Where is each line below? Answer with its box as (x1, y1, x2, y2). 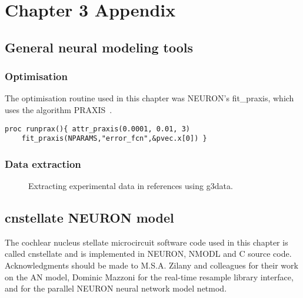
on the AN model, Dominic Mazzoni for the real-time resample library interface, (5, 270, 294, 283)
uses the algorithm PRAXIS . (5, 103, 112, 115)
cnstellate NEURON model (5, 208, 174, 227)
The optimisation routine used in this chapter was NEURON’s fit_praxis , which (5, 92, 294, 104)
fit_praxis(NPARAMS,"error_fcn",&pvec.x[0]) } (21, 134, 207, 143)
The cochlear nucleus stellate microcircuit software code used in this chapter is (5, 236, 288, 248)
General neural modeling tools (5, 38, 194, 56)
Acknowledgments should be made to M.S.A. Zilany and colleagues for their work (5, 259, 298, 271)
